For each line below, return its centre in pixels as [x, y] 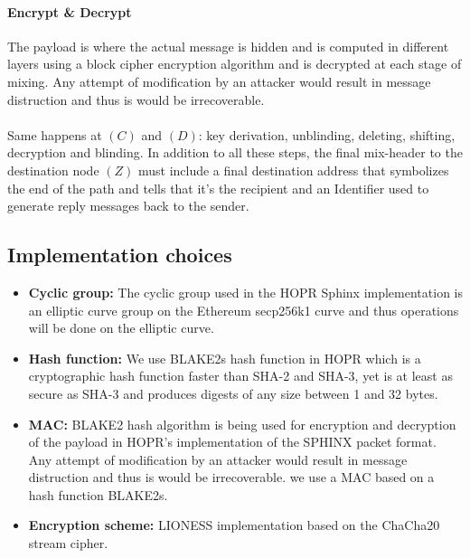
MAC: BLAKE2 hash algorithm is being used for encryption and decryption [242, 424]
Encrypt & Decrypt [70, 11]
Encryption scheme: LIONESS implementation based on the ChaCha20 [234, 525]
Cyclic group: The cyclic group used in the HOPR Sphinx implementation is [245, 292]
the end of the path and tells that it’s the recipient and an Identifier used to [218, 188]
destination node [53, 170]
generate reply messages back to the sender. [128, 206]
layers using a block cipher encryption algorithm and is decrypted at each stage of [235, 64]
